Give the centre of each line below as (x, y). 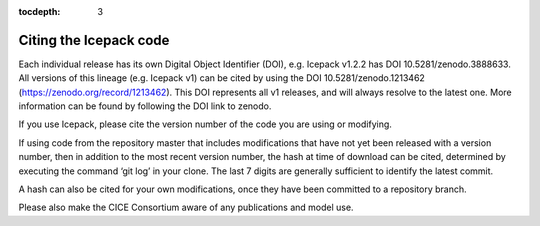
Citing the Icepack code (94, 40)
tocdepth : (39, 11)
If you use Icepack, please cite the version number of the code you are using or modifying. (205, 124)
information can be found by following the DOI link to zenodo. (145, 106)
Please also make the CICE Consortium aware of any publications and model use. (186, 207)
